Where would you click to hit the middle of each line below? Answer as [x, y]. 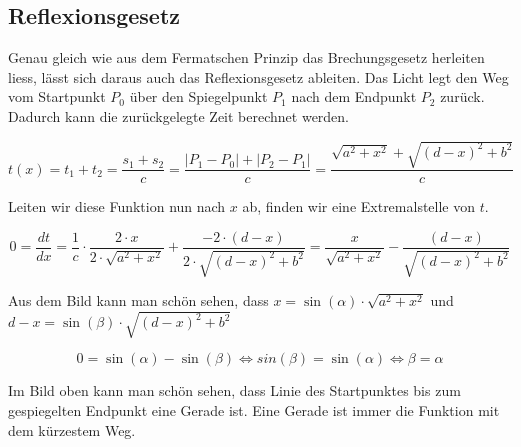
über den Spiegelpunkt [198, 96]
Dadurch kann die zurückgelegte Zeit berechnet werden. [179, 115]
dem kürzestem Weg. [72, 429]
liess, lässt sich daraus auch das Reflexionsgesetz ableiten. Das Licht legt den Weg [258, 76]
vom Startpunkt [57, 96]
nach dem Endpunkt [354, 96]
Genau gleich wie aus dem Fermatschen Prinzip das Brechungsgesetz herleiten [246, 57]
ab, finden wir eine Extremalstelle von [359, 206]
